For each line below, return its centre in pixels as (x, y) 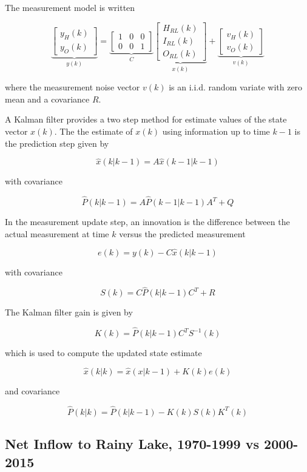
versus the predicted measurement (182, 233)
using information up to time (216, 131)
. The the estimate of (93, 131)
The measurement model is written (70, 7)
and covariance (32, 390)
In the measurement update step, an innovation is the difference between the (147, 222)
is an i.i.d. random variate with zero (236, 87)
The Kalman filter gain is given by (69, 312)
